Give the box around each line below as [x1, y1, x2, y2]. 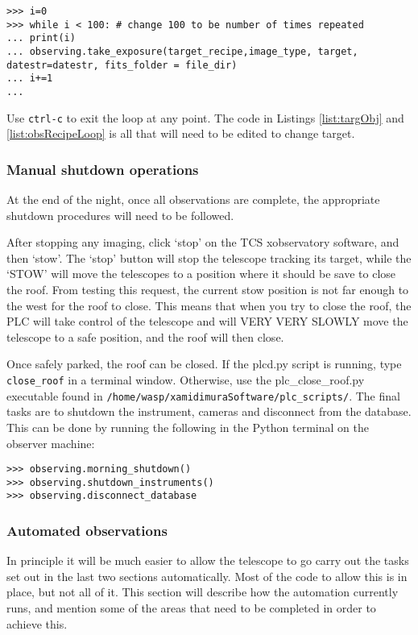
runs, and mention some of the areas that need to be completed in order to [6, 600, 376, 616]
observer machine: [6, 434, 95, 451]
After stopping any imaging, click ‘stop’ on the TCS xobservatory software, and [6, 234, 399, 251]
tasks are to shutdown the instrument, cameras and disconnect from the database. [6, 403, 412, 420]
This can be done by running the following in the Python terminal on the [6, 418, 369, 435]
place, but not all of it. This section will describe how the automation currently [6, 583, 399, 600]
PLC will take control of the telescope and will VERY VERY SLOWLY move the [6, 313, 408, 330]
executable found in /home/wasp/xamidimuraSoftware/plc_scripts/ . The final [6, 387, 400, 404]
